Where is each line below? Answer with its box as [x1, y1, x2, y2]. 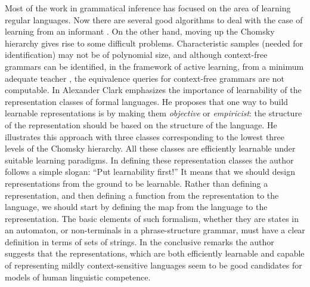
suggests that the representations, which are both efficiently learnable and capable [5, 247, 305, 260]
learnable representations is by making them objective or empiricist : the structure [5, 107, 302, 119]
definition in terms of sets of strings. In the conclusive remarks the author [5, 235, 274, 248]
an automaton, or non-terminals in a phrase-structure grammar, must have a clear [5, 224, 305, 236]
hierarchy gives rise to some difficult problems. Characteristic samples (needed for [5, 36, 303, 49]
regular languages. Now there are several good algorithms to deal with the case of [5, 13, 303, 26]
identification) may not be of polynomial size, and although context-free [5, 48, 268, 61]
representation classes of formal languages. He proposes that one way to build [5, 95, 289, 107]
